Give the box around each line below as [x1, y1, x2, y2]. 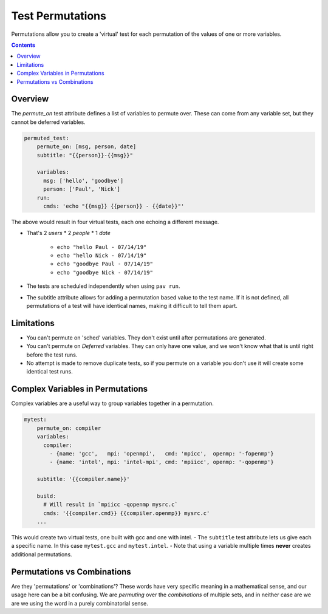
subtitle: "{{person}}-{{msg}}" [36, 152, 134, 159]
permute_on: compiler [36, 425, 101, 431]
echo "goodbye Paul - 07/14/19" [56, 261, 153, 267]
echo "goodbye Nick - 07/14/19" [56, 269, 153, 276]
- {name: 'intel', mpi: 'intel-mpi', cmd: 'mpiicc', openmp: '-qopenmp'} [49, 459, 275, 466]
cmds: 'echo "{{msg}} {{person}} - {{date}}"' [43, 202, 185, 210]
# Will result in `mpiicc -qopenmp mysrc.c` [43, 501, 179, 508]
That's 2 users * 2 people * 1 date [26, 230, 111, 237]
